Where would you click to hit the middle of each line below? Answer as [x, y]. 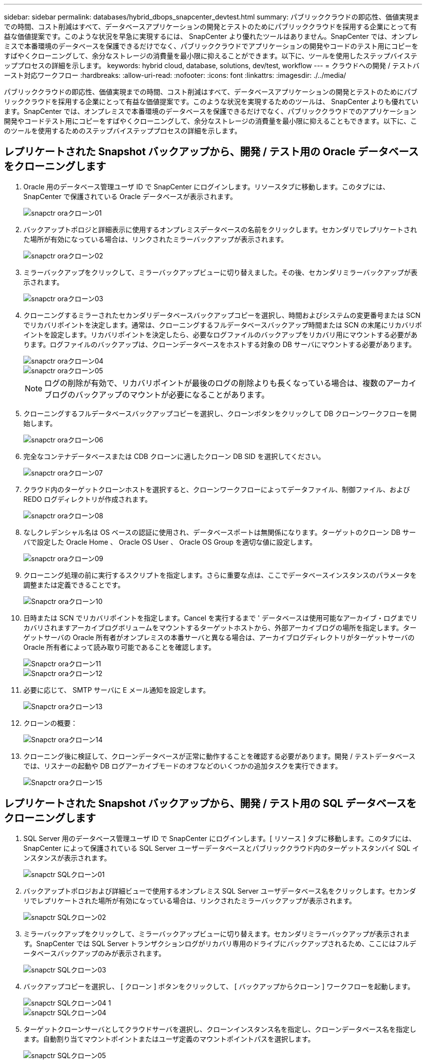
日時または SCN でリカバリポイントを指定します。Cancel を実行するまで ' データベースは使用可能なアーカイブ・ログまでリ [221, 618]
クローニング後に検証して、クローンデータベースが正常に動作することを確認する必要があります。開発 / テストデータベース [220, 756]
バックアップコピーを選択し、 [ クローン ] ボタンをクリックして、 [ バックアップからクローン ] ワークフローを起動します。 [219, 986]
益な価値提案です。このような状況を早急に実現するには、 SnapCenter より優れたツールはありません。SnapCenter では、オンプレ [211, 36]
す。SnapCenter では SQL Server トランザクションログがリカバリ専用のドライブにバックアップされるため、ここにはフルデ [220, 943]
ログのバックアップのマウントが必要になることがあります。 [161, 394]
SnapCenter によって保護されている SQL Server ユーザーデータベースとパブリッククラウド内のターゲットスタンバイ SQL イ [221, 848]
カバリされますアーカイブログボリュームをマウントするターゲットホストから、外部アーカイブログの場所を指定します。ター [220, 627]
